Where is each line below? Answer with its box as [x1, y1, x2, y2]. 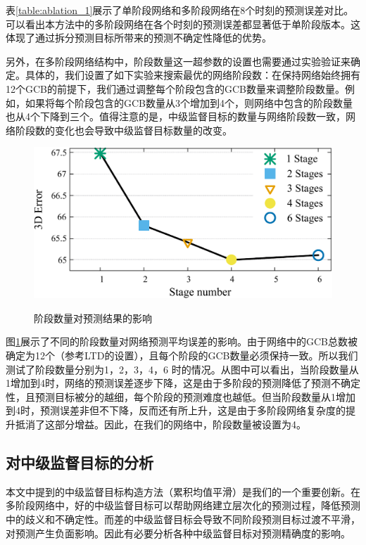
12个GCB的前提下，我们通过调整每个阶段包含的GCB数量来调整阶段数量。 [6, 81, 346, 96]
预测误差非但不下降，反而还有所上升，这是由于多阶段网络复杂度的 [39, 403, 346, 418]
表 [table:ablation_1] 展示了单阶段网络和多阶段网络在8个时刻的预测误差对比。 [6, 3, 354, 17]
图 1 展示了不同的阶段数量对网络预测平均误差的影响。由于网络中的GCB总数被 [6, 334, 358, 349]
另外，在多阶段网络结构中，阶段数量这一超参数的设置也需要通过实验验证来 [6, 53, 351, 68]
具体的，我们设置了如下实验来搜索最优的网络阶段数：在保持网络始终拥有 [25, 68, 360, 82]
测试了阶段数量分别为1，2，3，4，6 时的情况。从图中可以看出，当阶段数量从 [6, 361, 359, 376]
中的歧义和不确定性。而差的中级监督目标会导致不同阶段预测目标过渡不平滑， [6, 511, 360, 526]
